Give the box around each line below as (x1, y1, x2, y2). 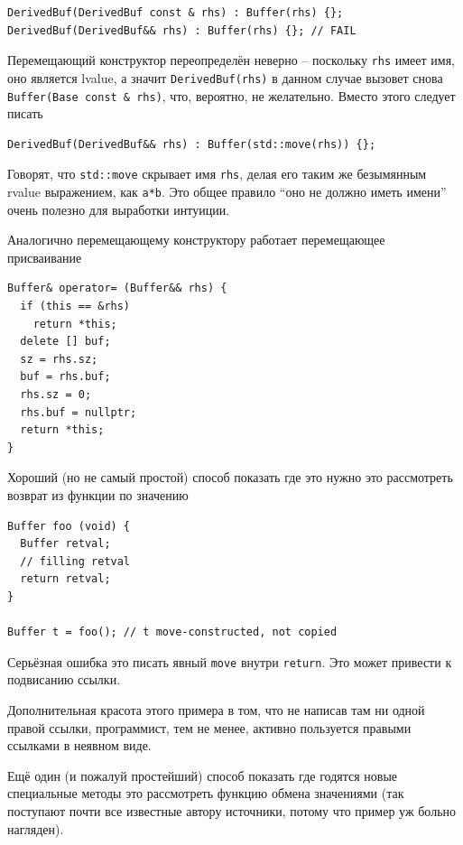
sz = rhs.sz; (20, 352, 98, 366)
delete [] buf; (20, 335, 111, 348)
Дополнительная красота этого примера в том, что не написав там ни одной (7, 700, 425, 719)
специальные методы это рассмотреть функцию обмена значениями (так (7, 784, 404, 803)
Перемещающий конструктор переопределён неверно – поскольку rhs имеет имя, (7, 51, 455, 70)
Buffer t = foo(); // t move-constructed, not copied (7, 626, 338, 639)
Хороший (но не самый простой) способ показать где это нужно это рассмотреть (7, 468, 453, 487)
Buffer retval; (20, 537, 111, 551)
